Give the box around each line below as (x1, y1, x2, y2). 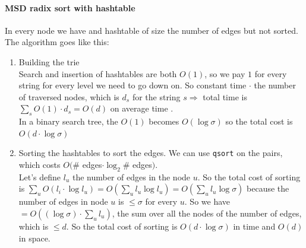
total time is (203, 90, 247, 103)
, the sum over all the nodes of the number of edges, (112, 206, 302, 219)
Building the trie (18, 55, 80, 68)
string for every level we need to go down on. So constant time (18, 79, 247, 91)
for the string (132, 90, 181, 103)
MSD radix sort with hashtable (5, 1, 135, 14)
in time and (233, 220, 276, 232)
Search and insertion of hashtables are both (18, 67, 177, 80)
